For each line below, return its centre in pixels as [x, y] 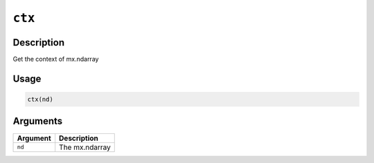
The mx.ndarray [85, 147]
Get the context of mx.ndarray [56, 59]
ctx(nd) [40, 99]
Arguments [38, 121]
